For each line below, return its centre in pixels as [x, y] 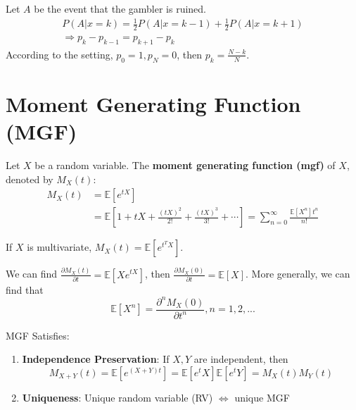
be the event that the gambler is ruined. [120, 8]
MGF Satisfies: [38, 335]
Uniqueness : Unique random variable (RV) [117, 397]
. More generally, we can [298, 274]
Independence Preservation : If [96, 359]
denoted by [30, 179]
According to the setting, [59, 54]
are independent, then [241, 359]
